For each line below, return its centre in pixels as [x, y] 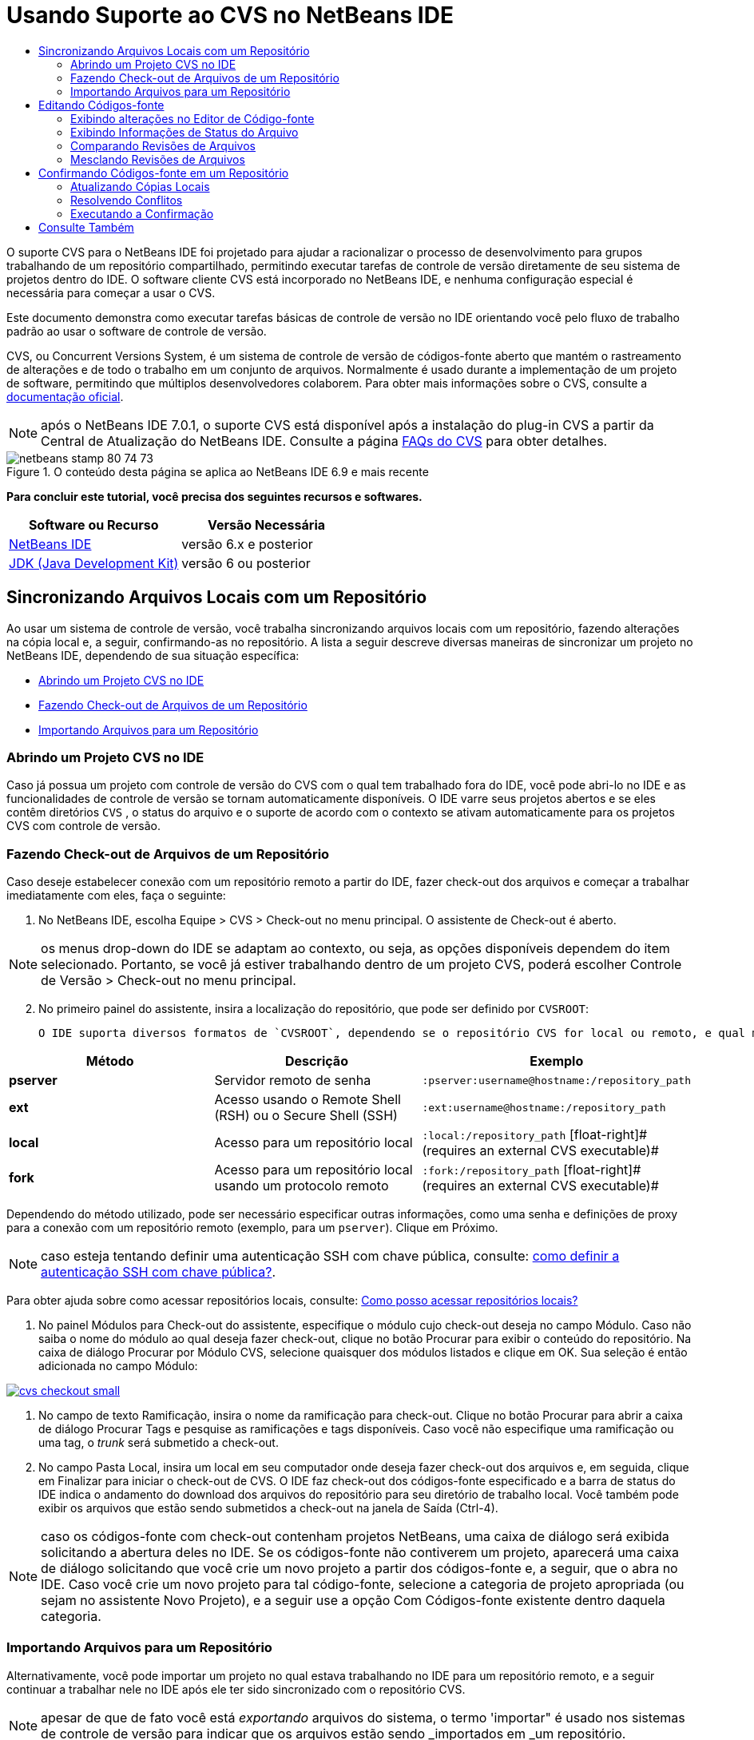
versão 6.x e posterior [247, 544]
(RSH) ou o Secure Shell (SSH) [306, 1116]
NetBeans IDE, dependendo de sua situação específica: [153, 655]
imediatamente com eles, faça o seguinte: [116, 896]
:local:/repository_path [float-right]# [535, 1135]
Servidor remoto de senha [293, 1081]
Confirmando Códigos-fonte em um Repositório [164, 173]
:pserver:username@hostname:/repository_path [556, 1080]
